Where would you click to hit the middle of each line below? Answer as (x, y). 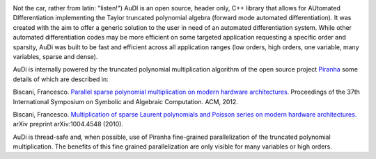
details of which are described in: (61, 79)
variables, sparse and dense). (55, 56)
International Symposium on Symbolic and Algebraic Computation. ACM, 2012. (125, 101)
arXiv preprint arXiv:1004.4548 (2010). (68, 124)
